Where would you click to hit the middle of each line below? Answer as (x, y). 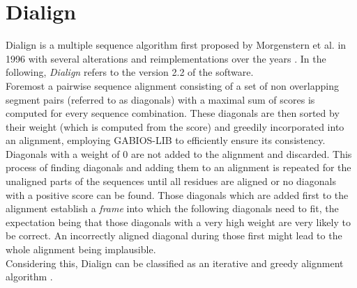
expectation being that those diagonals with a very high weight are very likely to (178, 222)
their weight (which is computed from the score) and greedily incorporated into (175, 126)
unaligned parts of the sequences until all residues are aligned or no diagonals (171, 181)
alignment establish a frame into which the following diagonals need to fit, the (172, 208)
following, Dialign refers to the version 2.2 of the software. (130, 72)
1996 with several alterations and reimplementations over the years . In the (166, 58)
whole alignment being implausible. (81, 249)
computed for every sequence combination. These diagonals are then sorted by (173, 113)
